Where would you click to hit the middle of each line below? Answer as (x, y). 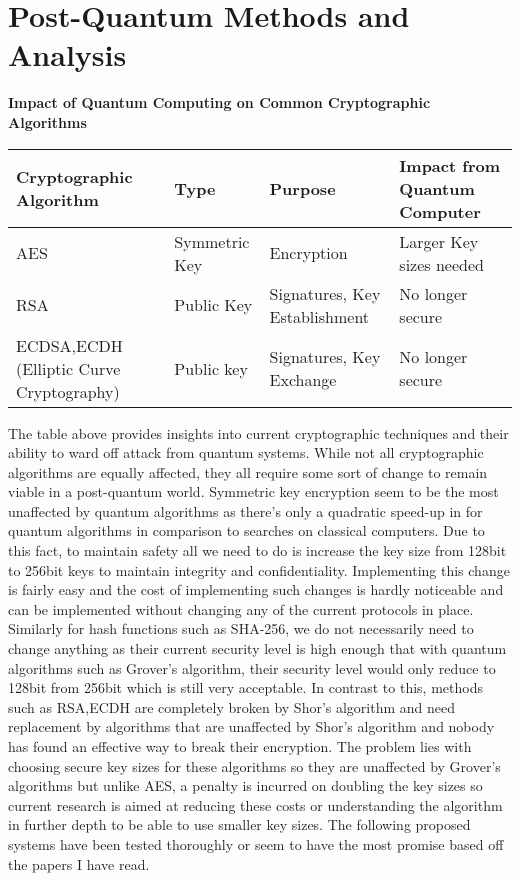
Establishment (319, 316)
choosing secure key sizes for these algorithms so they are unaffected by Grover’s (254, 765)
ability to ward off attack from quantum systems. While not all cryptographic (246, 452)
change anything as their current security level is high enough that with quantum (257, 648)
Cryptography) (68, 391)
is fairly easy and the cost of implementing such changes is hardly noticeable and (256, 589)
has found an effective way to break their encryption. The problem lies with (240, 746)
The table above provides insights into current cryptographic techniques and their (258, 432)
